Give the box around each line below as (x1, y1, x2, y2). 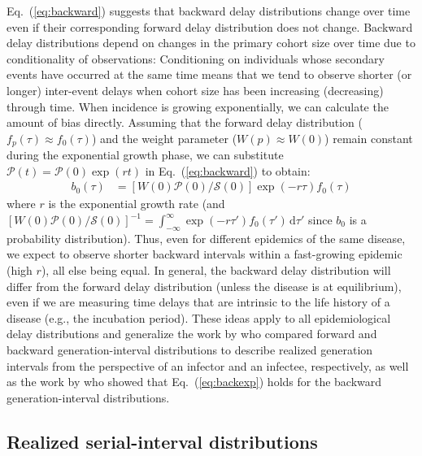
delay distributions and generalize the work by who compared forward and (7, 325, 377, 342)
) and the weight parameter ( (91, 129, 237, 146)
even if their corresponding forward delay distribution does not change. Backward (7, 18, 413, 35)
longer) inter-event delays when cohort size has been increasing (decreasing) (7, 81, 384, 98)
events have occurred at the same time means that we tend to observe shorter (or (7, 66, 412, 83)
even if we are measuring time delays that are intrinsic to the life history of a (7, 293, 390, 311)
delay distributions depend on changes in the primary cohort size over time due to (7, 34, 415, 51)
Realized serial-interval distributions (7, 428, 318, 454)
